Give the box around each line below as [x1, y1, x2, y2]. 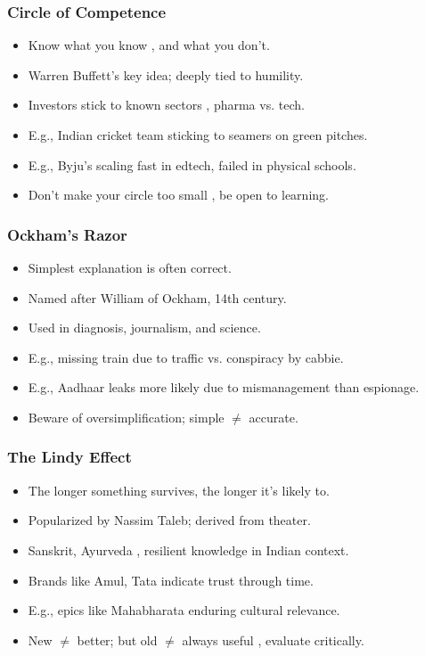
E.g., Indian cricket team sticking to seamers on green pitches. [28, 126, 368, 143]
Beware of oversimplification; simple [28, 407, 225, 426]
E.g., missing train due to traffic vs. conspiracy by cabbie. [28, 348, 344, 366]
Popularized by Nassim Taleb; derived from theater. [28, 511, 311, 529]
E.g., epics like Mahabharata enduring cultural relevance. [28, 601, 340, 619]
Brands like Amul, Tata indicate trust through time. [28, 570, 314, 589]
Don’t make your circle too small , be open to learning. [28, 185, 329, 204]
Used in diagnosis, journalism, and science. [28, 318, 261, 337]
